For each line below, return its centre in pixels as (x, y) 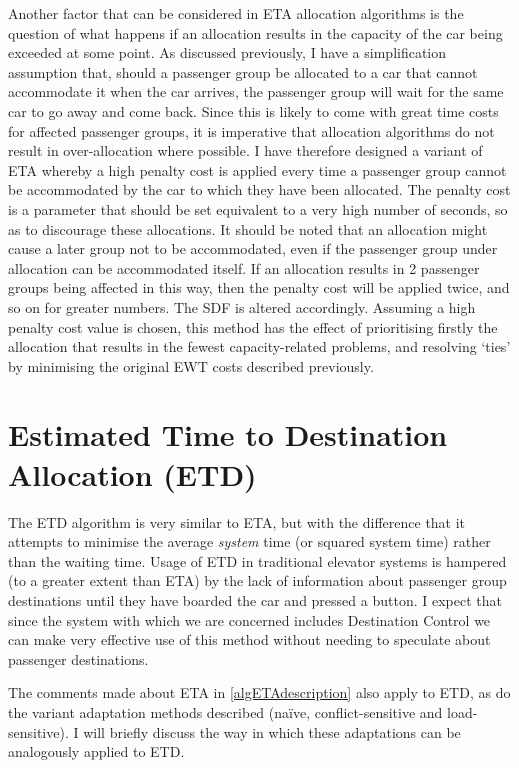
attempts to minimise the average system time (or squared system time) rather (249, 541)
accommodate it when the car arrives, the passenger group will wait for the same (256, 91)
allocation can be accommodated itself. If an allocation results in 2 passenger (244, 267)
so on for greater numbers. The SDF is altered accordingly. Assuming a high (242, 306)
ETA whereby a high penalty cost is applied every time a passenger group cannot (257, 169)
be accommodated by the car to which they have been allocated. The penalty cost (259, 189)
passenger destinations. (78, 658)
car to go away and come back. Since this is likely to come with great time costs (253, 110)
